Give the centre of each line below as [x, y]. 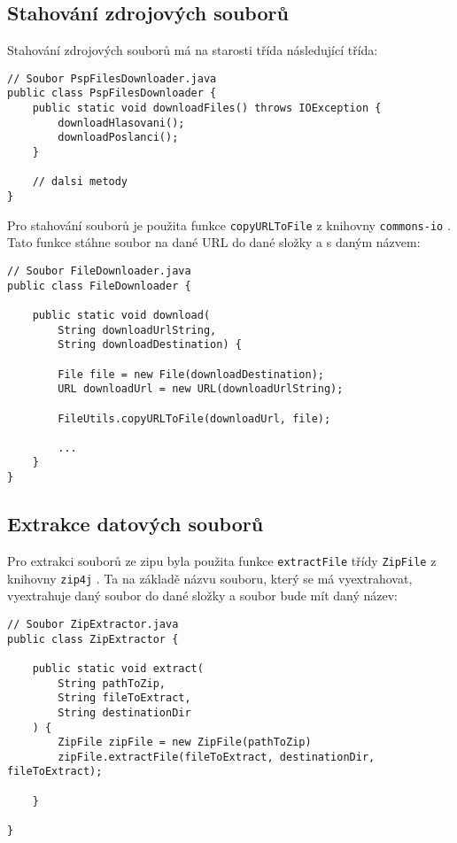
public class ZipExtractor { [93, 639]
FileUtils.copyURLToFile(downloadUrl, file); [194, 418]
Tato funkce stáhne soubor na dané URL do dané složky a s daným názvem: [214, 242]
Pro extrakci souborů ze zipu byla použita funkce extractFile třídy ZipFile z [222, 561]
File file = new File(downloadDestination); [191, 374]
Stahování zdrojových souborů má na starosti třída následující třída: [193, 50]
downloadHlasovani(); [121, 123]
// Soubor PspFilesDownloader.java [112, 78]
